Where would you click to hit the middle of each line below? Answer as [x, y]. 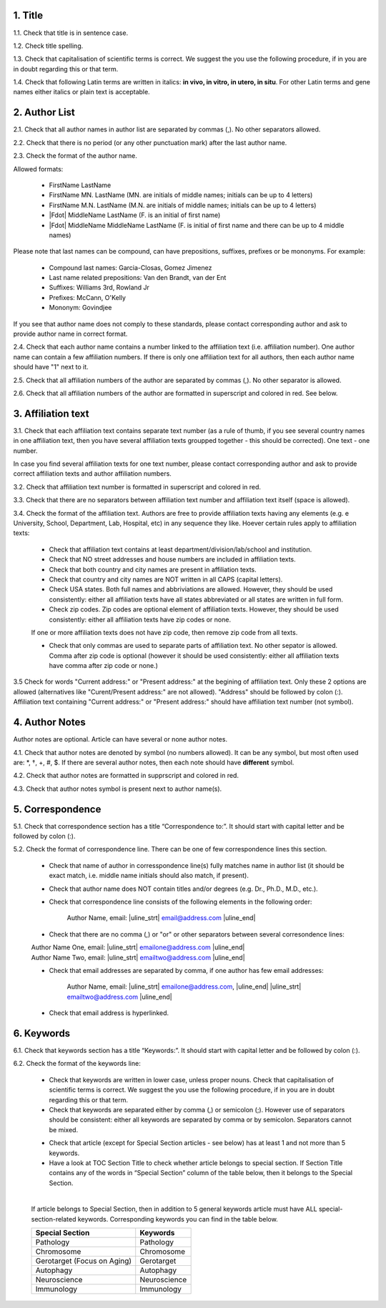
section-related [54, 1219]
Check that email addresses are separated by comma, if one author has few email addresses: [187, 970]
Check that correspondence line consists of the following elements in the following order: [180, 902]
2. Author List [44, 113]
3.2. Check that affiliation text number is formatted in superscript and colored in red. [137, 486]
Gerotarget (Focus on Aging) [84, 1261]
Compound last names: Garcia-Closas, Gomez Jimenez [130, 267]
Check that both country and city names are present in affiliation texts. [153, 569]
